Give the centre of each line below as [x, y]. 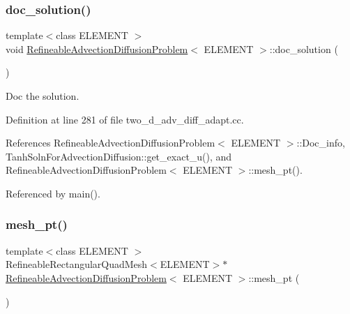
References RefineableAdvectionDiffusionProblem [111, 143]
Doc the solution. [43, 96]
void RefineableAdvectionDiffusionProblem [97, 48]
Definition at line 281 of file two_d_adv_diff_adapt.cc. [125, 119]
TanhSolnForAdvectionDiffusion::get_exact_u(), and [119, 156]
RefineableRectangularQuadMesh [77, 264]
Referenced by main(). [53, 193]
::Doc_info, [321, 143]
